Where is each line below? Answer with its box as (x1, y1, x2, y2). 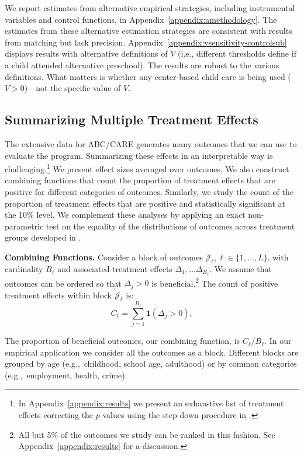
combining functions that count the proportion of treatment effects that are (5, 174, 275, 186)
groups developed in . (5, 231, 81, 243)
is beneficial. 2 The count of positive (151, 275, 278, 289)
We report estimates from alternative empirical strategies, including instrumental (5, 2, 295, 13)
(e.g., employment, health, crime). (5, 368, 127, 381)
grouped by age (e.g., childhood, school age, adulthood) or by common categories (5, 357, 297, 370)
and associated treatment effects (57, 262, 172, 274)
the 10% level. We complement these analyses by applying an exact (5, 208, 246, 221)
